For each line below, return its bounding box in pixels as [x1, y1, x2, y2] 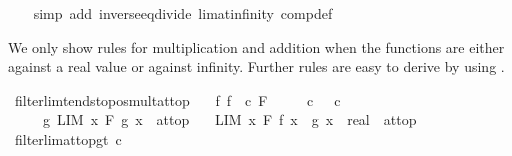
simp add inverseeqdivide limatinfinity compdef [33, 3, 333, 23]
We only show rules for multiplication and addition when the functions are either [8, 36, 505, 57]
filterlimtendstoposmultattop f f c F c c [14, 89, 341, 110]
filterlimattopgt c [14, 128, 122, 149]
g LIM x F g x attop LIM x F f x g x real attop [42, 109, 417, 130]
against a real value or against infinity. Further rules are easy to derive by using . [8, 56, 505, 77]
